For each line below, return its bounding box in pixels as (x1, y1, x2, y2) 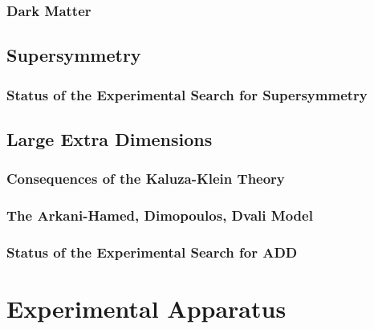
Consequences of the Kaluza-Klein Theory (6, 169, 285, 189)
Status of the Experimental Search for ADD (6, 242, 298, 262)
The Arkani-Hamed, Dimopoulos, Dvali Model (6, 205, 313, 225)
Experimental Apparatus (6, 291, 287, 324)
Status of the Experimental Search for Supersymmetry (6, 84, 368, 104)
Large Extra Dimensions (6, 126, 213, 151)
